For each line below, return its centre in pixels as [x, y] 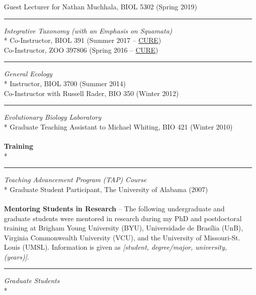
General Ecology [28, 74]
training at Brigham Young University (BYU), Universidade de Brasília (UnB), [124, 228]
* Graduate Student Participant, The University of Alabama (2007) [106, 189]
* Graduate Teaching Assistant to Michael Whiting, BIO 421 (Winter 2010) [118, 126]
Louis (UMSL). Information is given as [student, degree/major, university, [115, 247]
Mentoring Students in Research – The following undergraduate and [114, 208]
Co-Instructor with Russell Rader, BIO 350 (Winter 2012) [91, 93]
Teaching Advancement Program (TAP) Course [75, 180]
